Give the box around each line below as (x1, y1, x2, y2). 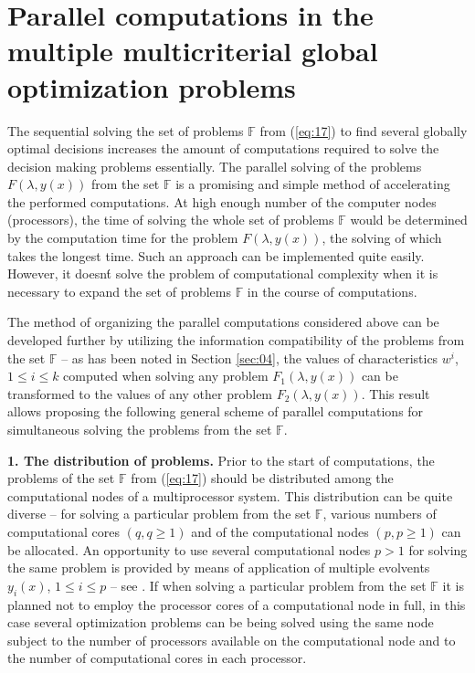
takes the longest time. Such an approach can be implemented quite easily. (7, 246, 425, 265)
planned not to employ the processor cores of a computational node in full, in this (7, 594, 466, 614)
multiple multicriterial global (7, 32, 378, 69)
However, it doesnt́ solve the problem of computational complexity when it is (7, 264, 438, 283)
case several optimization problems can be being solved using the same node (7, 613, 434, 632)
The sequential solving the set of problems (7, 121, 244, 140)
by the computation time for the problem (7, 228, 238, 247)
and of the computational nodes (191, 521, 369, 541)
